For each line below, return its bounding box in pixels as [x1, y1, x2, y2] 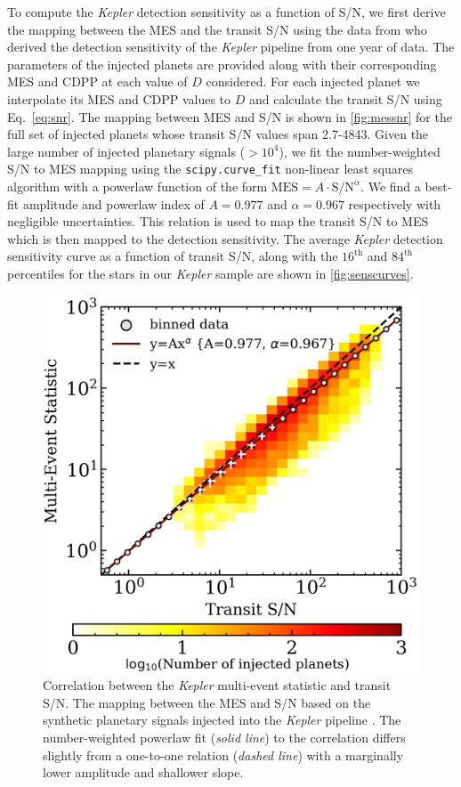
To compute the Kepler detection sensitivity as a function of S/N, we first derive [7, 3, 446, 20]
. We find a [360, 177, 421, 195]
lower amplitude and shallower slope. [43, 763, 244, 782]
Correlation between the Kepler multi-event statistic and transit [43, 676, 392, 694]
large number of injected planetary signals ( [7, 142, 246, 160]
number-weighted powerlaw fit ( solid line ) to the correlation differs [43, 727, 406, 746]
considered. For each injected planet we [206, 72, 420, 91]
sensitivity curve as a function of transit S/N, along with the [7, 247, 338, 265]
